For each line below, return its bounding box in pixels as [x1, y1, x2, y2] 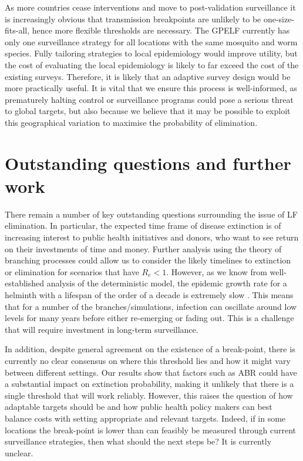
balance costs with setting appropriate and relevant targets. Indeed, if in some [5, 412, 286, 424]
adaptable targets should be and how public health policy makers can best [5, 400, 272, 413]
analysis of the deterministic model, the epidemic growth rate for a [46, 277, 287, 289]
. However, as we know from [166, 265, 267, 278]
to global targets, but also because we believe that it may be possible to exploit [5, 105, 291, 117]
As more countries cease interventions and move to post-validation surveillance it [5, 1, 296, 13]
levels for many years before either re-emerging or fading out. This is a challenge [5, 312, 294, 324]
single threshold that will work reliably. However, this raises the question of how [5, 389, 293, 401]
